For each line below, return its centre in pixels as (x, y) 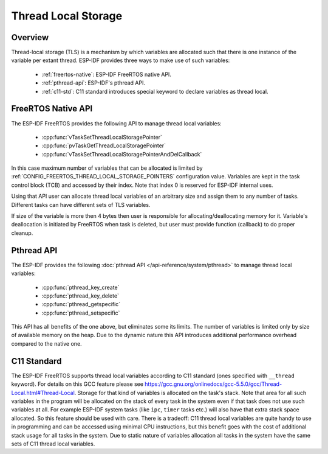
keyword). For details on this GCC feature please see (77, 384)
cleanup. (22, 233)
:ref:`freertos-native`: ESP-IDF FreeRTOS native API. (106, 74)
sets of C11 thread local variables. (53, 444)
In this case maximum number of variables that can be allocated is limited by (107, 168)
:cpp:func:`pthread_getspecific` (81, 304)
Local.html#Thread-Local (43, 393)
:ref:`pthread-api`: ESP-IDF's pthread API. (94, 83)
